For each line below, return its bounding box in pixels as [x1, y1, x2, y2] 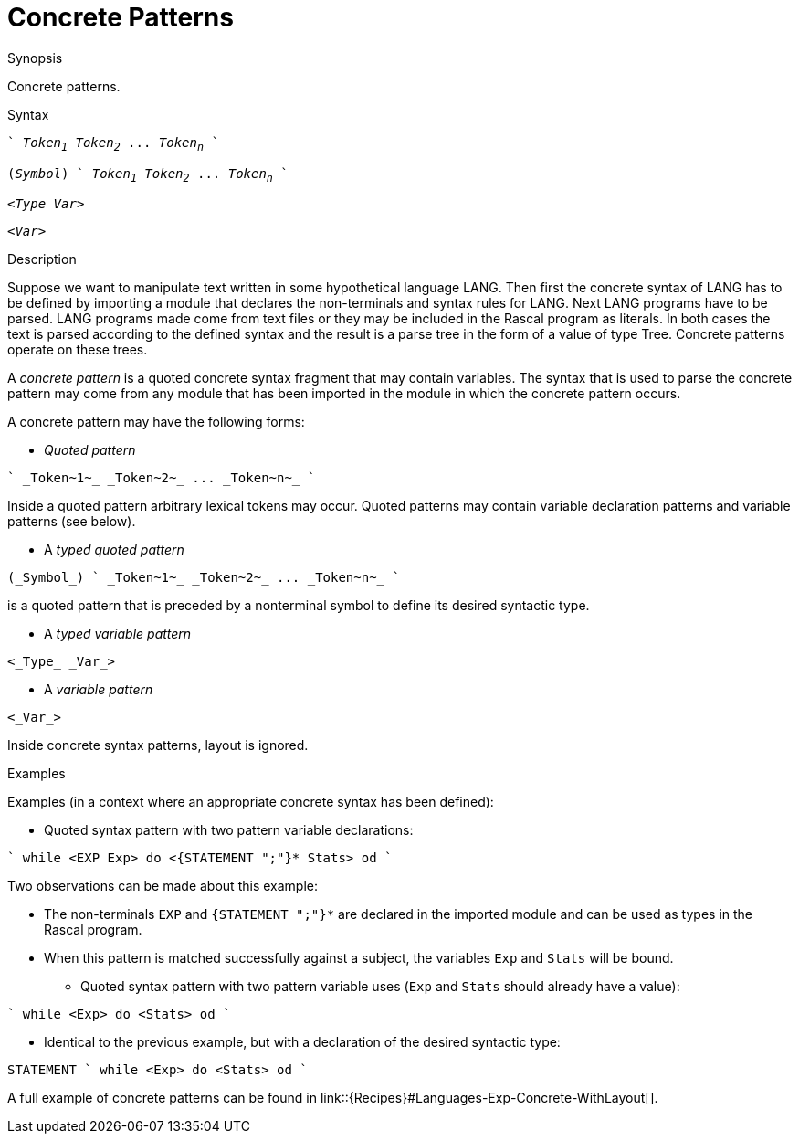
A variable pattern [44, 681, 153, 698]
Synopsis [7, 49, 63, 66]
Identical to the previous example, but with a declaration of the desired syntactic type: [44, 1034, 561, 1051]
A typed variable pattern [44, 626, 192, 642]
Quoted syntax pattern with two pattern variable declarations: [44, 822, 414, 839]
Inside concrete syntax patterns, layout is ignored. [7, 737, 309, 754]
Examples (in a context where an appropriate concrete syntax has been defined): [7, 794, 494, 810]
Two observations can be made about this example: [7, 878, 318, 894]
